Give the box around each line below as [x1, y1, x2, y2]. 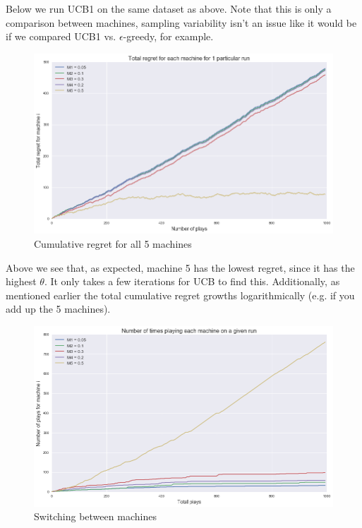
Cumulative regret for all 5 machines [34, 236, 192, 251]
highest [6, 274, 37, 289]
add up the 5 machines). [6, 301, 111, 316]
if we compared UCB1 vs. [6, 29, 116, 44]
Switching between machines [34, 509, 157, 524]
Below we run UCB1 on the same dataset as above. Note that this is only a [6, 1, 332, 16]
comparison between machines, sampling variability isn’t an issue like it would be [6, 15, 357, 30]
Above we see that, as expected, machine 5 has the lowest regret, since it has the [6, 260, 355, 275]
